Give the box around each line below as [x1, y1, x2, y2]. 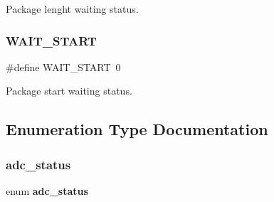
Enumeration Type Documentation [6, 118, 268, 140]
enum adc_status [6, 184, 88, 198]
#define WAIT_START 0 [6, 59, 121, 74]
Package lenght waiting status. [6, 1, 139, 16]
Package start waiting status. [6, 83, 132, 98]
